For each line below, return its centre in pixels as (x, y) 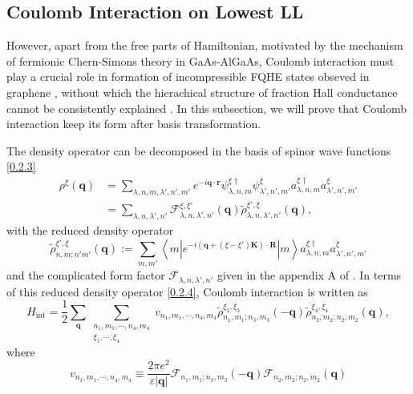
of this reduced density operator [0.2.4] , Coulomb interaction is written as (187, 291)
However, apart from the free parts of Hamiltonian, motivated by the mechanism (205, 45)
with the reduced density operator (90, 230)
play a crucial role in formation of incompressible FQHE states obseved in (188, 76)
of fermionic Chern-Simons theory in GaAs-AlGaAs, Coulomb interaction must (200, 60)
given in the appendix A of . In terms (309, 275)
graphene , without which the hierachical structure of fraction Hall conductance (202, 92)
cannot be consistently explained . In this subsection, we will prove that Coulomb (206, 108)
